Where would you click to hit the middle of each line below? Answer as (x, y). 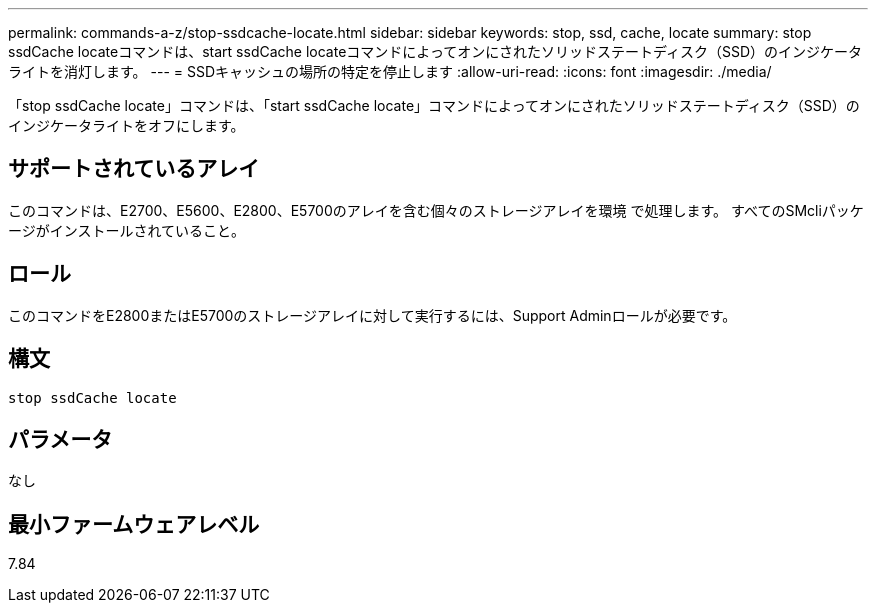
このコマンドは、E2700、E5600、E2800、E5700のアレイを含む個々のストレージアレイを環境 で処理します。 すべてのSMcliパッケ (436, 210)
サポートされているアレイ (134, 169)
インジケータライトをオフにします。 (126, 125)
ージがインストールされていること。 (127, 230)
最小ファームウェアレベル (134, 524)
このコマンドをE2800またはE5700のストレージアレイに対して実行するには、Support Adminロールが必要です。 (372, 315)
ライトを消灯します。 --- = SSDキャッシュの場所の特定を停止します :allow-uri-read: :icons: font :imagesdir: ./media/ (390, 71)
